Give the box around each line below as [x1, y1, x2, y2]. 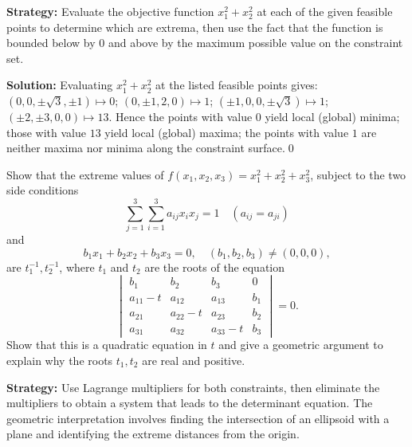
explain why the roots [6, 351, 113, 368]
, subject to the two [310, 166, 406, 182]
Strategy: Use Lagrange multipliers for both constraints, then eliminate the [6, 378, 380, 395]
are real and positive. [142, 351, 245, 368]
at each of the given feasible [257, 3, 393, 19]
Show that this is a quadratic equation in [6, 336, 207, 353]
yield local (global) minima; [265, 108, 400, 124]
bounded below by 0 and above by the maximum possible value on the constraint [6, 34, 403, 51]
